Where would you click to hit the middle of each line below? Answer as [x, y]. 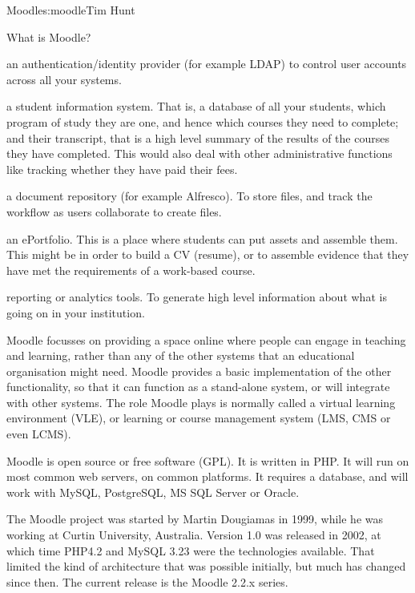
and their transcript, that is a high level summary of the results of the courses [198, 137]
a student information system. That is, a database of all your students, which [196, 106]
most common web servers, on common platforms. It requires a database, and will [207, 476]
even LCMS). [39, 434]
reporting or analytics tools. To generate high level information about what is [197, 297]
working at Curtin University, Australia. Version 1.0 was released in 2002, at [194, 535]
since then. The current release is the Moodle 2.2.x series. [147, 581]
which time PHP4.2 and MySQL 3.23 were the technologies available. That [191, 550]
